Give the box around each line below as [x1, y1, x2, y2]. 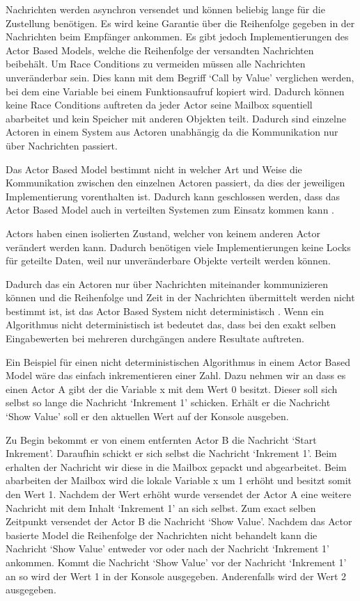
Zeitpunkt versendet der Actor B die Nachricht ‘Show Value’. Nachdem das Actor [6, 514, 352, 529]
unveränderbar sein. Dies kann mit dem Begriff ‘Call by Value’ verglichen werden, [6, 70, 354, 84]
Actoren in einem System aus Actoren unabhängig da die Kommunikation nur [6, 125, 338, 139]
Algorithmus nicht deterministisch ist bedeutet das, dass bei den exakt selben [6, 317, 336, 332]
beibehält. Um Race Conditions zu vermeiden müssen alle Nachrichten [6, 56, 306, 71]
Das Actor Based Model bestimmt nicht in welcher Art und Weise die [6, 161, 302, 176]
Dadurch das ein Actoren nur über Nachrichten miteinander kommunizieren [6, 276, 328, 291]
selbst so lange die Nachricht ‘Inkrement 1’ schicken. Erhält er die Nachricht [6, 395, 331, 410]
